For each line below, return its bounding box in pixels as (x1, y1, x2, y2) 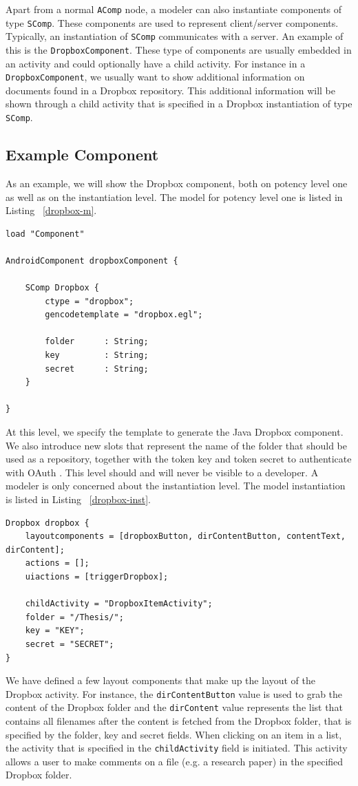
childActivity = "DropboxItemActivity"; (25, 599, 213, 609)
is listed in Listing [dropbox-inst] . (6, 491, 151, 506)
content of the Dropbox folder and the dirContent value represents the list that (6, 700, 343, 714)
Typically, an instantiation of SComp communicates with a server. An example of (6, 29, 344, 43)
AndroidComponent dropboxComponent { (6, 255, 178, 266)
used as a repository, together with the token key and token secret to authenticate (6, 452, 352, 466)
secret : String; (45, 363, 149, 374)
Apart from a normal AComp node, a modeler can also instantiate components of (6, 2, 342, 16)
